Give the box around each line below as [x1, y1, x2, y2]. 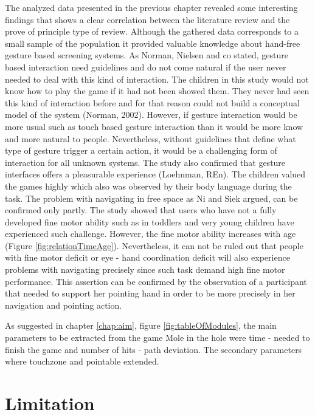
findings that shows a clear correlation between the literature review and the [5, 13, 290, 26]
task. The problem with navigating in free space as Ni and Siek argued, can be [5, 191, 298, 204]
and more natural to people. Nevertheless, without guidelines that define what [5, 132, 296, 145]
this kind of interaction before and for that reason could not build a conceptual [5, 96, 300, 109]
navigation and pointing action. [5, 298, 122, 311]
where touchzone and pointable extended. [5, 355, 159, 368]
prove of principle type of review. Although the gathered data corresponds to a [5, 25, 299, 38]
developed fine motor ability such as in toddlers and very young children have [5, 215, 294, 228]
